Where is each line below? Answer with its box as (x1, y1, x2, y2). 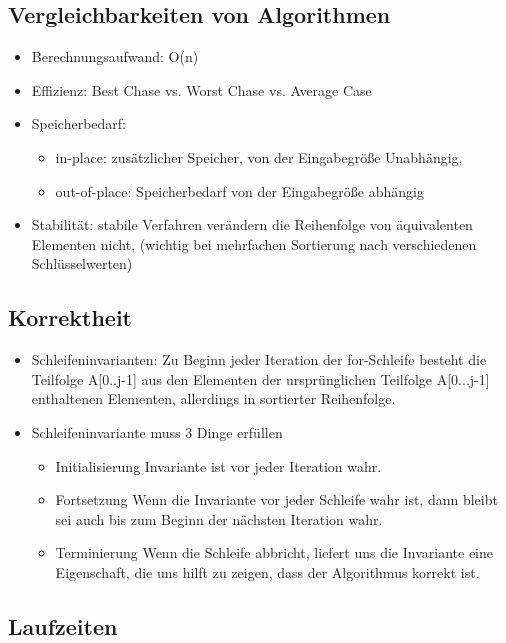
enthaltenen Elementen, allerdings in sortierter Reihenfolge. (31, 388, 396, 409)
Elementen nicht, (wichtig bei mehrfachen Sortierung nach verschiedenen (31, 233, 477, 254)
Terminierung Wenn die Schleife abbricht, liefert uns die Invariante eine (55, 542, 494, 563)
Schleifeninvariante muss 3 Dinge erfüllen (31, 421, 283, 442)
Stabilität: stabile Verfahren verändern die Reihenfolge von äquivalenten (31, 214, 473, 235)
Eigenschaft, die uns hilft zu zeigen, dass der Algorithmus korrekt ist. (55, 561, 480, 582)
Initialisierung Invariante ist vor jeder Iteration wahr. (55, 455, 382, 476)
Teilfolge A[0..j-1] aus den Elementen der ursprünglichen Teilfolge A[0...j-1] (31, 368, 490, 389)
